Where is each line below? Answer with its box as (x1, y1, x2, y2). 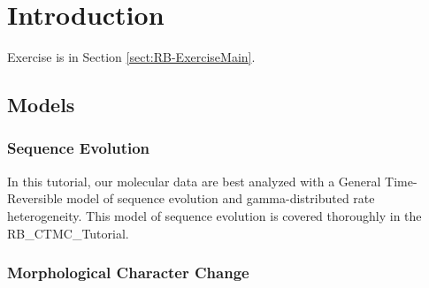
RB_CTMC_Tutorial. (7, 224, 129, 242)
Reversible (7, 189, 63, 208)
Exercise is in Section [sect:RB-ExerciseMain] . (7, 48, 256, 66)
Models (7, 91, 75, 118)
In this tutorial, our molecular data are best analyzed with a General (7, 171, 381, 190)
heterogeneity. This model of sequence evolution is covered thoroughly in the (7, 206, 422, 224)
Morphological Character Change (7, 261, 249, 284)
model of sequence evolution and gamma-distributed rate (66, 189, 375, 208)
